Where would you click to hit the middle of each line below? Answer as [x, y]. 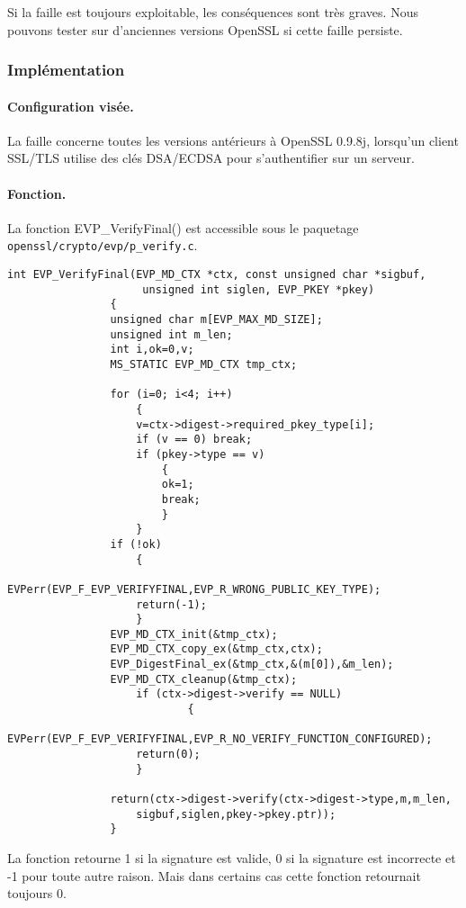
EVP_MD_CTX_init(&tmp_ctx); [194, 634]
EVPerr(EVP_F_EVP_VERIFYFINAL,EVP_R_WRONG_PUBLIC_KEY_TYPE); [194, 589]
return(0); [168, 755]
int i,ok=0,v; [152, 350]
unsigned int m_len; [171, 334]
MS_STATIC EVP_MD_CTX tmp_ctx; [204, 364]
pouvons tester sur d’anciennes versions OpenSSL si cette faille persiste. [205, 29]
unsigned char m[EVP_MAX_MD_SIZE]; [216, 320]
